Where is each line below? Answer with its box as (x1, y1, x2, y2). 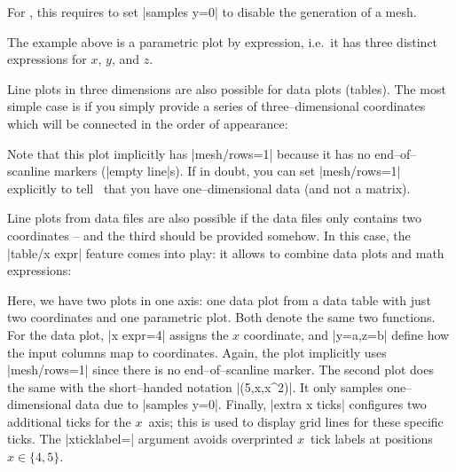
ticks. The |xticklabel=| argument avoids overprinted (7, 429, 294, 448)
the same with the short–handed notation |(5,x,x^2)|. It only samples (7, 377, 383, 396)
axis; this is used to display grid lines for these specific (148, 412, 444, 430)
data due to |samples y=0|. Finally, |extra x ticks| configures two (75, 395, 427, 413)
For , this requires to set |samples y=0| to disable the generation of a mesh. (7, 3, 417, 20)
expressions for (7, 50, 87, 68)
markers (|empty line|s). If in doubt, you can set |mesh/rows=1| (53, 161, 401, 180)
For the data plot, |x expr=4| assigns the (7, 325, 229, 343)
